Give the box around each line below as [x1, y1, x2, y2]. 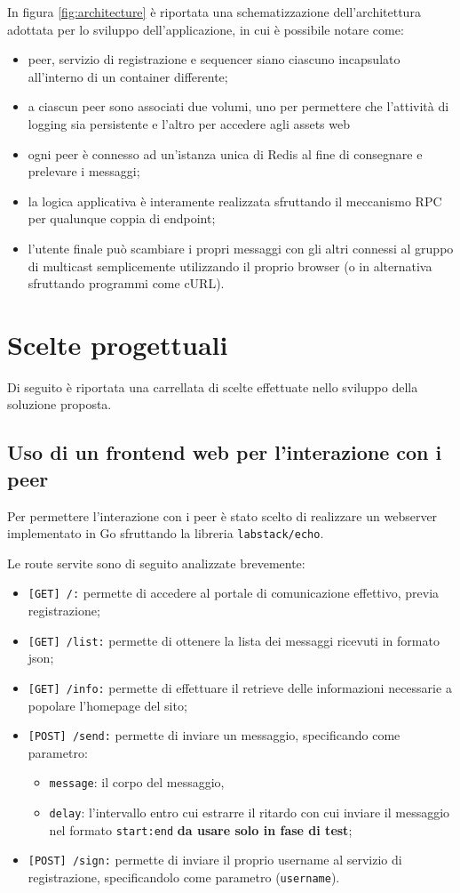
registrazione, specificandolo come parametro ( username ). [28, 868, 340, 887]
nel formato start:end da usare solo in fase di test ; [49, 820, 353, 839]
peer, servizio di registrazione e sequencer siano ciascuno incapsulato [28, 50, 401, 68]
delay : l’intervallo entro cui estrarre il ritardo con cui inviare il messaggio [49, 803, 450, 822]
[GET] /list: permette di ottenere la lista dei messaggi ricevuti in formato [28, 631, 440, 649]
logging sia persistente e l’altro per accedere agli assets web [28, 114, 351, 133]
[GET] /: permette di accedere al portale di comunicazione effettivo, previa [28, 583, 440, 602]
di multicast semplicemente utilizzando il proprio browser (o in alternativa [28, 256, 432, 275]
